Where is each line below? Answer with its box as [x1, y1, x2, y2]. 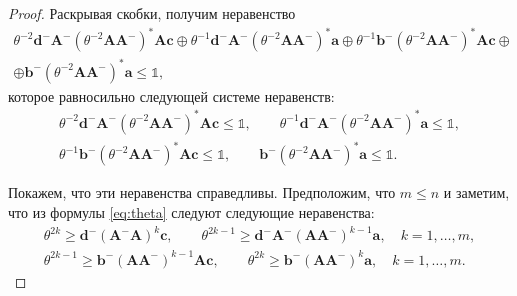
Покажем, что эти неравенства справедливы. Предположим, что [8, 182, 396, 203]
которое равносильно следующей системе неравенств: [8, 85, 335, 106]
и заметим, [443, 182, 510, 203]
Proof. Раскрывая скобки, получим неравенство [8, 3, 296, 23]
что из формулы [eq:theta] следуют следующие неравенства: [8, 201, 375, 222]
